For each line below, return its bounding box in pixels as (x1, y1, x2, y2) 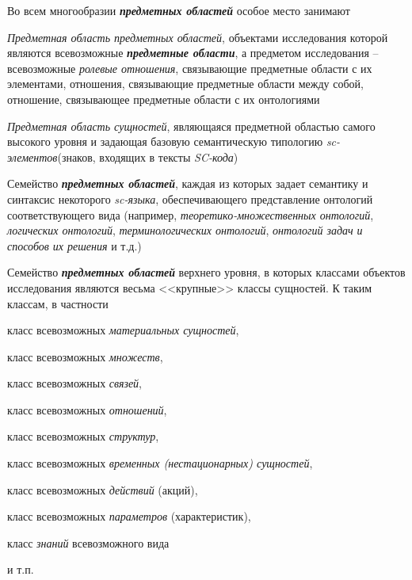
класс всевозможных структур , (7, 428, 159, 445)
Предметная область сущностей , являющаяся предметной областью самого (7, 117, 376, 134)
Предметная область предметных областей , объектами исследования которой (7, 29, 388, 45)
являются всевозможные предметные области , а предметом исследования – (7, 44, 379, 61)
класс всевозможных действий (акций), (7, 481, 198, 498)
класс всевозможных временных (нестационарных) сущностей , (7, 455, 313, 471)
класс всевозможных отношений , (7, 401, 167, 418)
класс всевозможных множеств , (7, 348, 163, 364)
